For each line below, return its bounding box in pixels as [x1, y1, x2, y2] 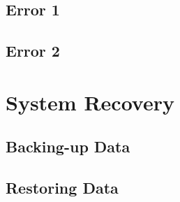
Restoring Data [6, 177, 119, 199]
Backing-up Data [6, 136, 130, 157]
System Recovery [6, 87, 174, 116]
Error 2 [6, 40, 60, 62]
